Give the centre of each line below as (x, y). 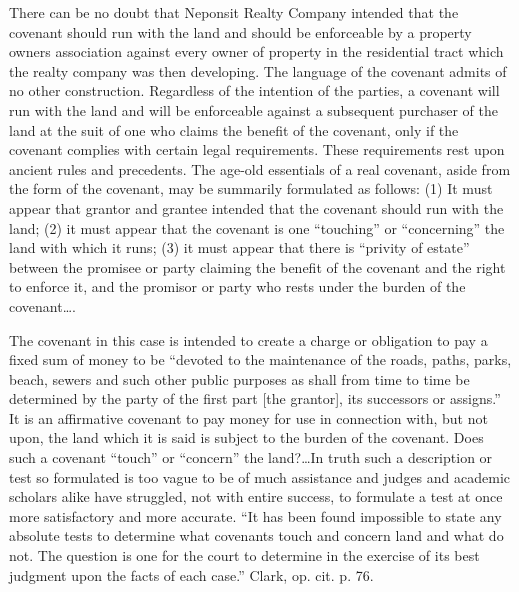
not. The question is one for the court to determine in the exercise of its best (244, 555)
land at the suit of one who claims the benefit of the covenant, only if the (234, 129)
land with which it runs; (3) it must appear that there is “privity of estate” (239, 247)
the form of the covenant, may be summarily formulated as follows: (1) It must (251, 188)
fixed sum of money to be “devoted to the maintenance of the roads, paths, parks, (260, 359)
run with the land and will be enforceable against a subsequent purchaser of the (253, 109)
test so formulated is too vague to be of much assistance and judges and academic (260, 476)
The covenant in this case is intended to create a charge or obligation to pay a (248, 339)
